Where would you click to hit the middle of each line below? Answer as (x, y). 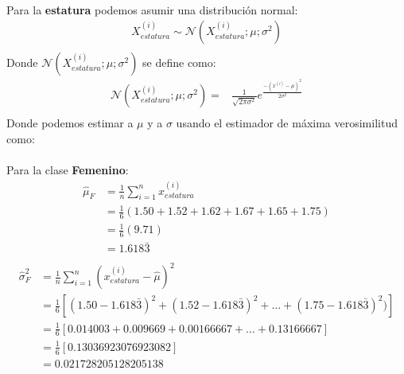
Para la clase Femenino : (68, 170)
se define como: (179, 62)
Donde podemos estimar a (70, 123)
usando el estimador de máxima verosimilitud (287, 123)
